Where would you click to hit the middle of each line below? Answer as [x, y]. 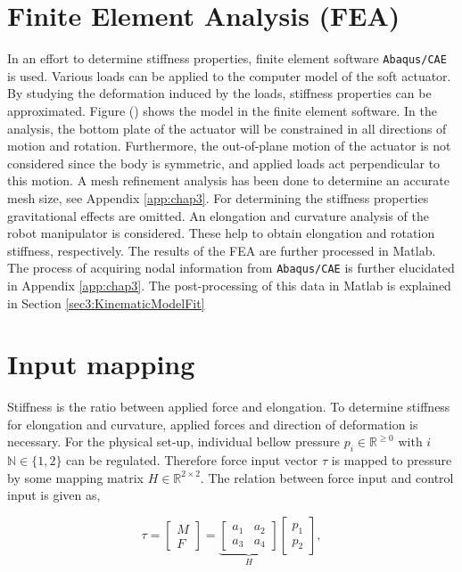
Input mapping [101, 364]
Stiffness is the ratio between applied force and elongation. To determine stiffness [229, 407]
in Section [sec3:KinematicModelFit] [106, 302]
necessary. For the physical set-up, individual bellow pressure [174, 441]
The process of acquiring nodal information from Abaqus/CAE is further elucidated [231, 268]
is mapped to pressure [392, 460]
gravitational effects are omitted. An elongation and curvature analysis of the [218, 215]
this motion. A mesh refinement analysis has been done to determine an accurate [228, 180]
